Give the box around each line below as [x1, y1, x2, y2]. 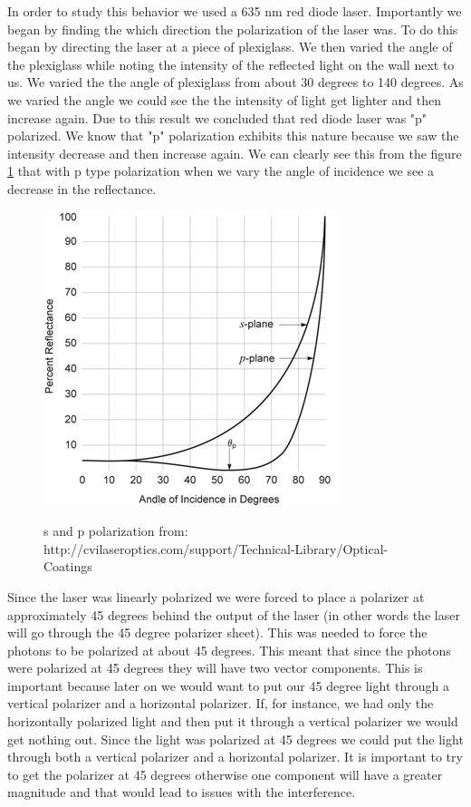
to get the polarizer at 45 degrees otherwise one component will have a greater [7, 764, 443, 783]
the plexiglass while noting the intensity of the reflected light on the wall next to [7, 54, 455, 73]
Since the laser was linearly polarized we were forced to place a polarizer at [7, 587, 425, 606]
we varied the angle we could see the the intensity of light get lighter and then [7, 90, 441, 109]
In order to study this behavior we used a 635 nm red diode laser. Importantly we [7, 2, 462, 20]
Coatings [43, 557, 92, 576]
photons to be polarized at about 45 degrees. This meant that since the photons [7, 640, 451, 659]
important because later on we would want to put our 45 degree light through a [7, 676, 449, 695]
